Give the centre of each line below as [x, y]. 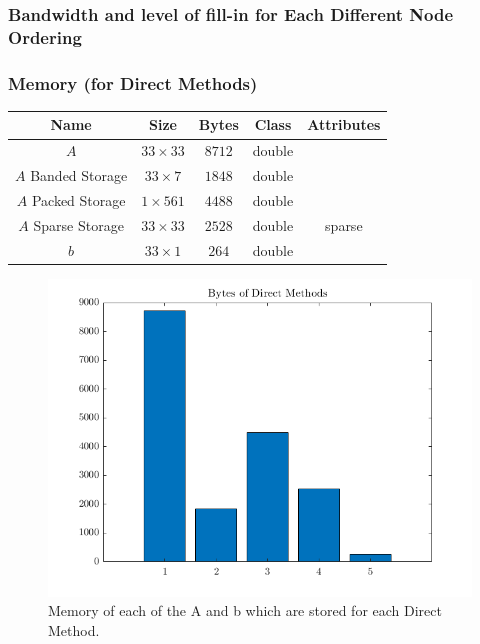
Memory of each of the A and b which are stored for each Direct [245, 610]
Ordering [45, 36]
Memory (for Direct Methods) [133, 82]
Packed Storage [78, 200]
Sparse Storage [78, 224]
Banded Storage [79, 175]
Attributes [344, 124]
